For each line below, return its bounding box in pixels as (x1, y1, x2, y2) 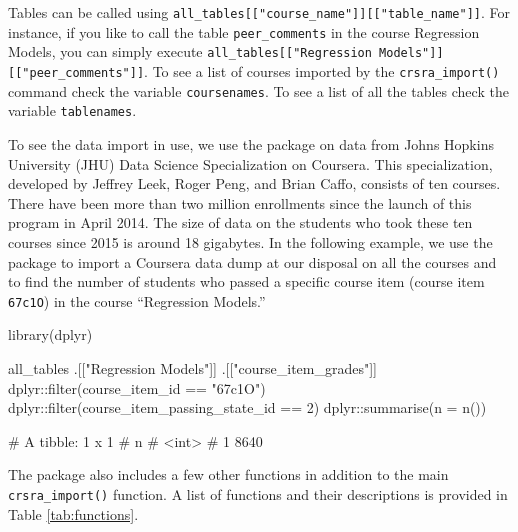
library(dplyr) (8, 324, 93, 345)
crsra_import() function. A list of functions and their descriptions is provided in (8, 483, 508, 504)
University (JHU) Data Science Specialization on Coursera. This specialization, (8, 153, 493, 174)
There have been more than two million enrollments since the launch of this (8, 192, 472, 213)
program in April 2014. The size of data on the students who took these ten (8, 212, 473, 233)
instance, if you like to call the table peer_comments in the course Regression (8, 21, 480, 42)
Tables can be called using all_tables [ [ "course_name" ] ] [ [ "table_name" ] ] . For (8, 2, 511, 22)
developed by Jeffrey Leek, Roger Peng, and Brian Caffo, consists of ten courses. (8, 173, 501, 194)
